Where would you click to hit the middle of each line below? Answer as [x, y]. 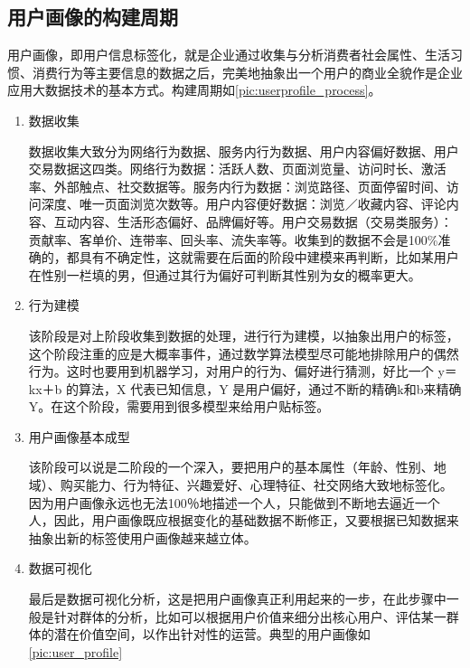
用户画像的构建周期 [93, 17]
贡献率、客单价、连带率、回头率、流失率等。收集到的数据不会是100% [233, 239]
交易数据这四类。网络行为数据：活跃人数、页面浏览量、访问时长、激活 [237, 169]
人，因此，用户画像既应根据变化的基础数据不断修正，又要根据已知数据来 [244, 520]
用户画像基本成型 [79, 436]
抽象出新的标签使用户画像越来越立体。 [142, 537]
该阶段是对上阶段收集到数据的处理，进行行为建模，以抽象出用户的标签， [244, 335]
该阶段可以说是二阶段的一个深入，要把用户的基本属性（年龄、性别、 [231, 467]
